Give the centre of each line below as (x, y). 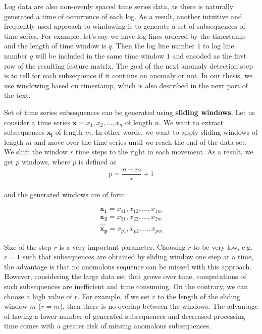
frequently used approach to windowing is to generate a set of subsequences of (125, 26)
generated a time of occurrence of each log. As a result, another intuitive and (123, 16)
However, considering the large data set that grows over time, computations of (125, 276)
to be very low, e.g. (223, 246)
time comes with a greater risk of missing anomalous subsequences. (108, 326)
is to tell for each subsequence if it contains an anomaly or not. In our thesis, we (128, 75)
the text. (17, 95)
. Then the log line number (153, 46)
